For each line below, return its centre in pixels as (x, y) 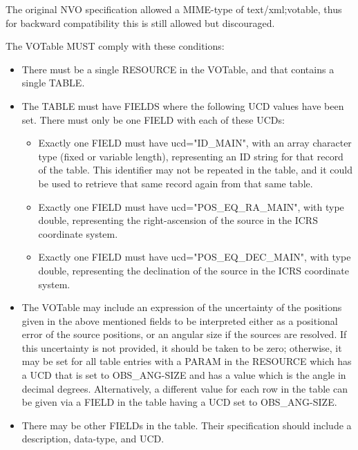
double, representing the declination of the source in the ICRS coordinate (194, 270)
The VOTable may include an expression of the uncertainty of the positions (182, 307)
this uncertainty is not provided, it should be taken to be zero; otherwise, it (182, 347)
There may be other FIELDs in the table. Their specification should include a (187, 425)
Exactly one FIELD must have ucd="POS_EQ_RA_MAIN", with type (191, 206)
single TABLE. (53, 83)
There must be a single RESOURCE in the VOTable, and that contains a (178, 69)
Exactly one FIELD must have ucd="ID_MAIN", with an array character (195, 143)
